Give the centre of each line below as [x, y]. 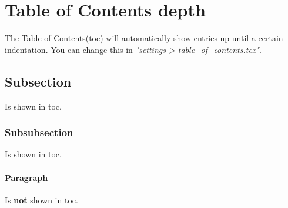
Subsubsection [39, 132]
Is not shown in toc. [41, 199]
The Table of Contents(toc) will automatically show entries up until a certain [144, 38]
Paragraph [26, 177]
